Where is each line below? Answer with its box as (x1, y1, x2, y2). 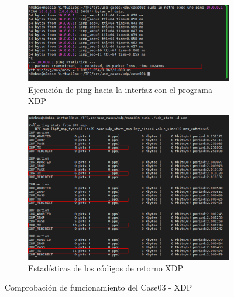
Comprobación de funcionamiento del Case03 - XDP (5, 281, 192, 293)
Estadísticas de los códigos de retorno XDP (28, 261, 184, 274)
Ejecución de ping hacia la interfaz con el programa (28, 83, 212, 95)
